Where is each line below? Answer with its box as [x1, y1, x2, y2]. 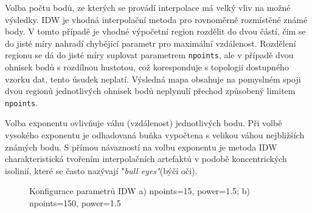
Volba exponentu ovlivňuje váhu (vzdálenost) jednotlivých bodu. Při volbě [5, 117, 282, 129]
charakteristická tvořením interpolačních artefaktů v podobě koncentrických [5, 152, 287, 165]
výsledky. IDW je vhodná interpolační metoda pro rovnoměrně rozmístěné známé [5, 13, 308, 25]
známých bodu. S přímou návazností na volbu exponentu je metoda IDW [5, 140, 277, 153]
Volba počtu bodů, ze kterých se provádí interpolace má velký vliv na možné [5, 1, 291, 13]
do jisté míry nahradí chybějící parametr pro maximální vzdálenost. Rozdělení [5, 36, 296, 49]
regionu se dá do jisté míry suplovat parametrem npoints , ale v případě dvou [5, 49, 294, 61]
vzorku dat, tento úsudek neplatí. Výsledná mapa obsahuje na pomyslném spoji [5, 72, 301, 85]
